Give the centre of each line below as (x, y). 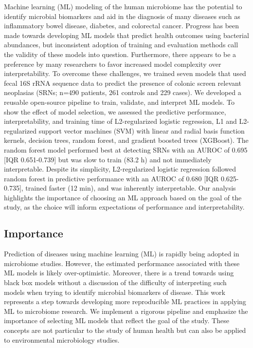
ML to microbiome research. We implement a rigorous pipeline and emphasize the (126, 311)
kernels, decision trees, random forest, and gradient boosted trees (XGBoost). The (126, 140)
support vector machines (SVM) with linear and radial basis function (142, 130)
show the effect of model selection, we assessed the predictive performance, (115, 111)
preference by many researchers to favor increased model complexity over (113, 64)
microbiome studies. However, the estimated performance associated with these (122, 263)
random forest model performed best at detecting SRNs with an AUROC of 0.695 (126, 149)
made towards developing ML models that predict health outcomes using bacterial (126, 35)
